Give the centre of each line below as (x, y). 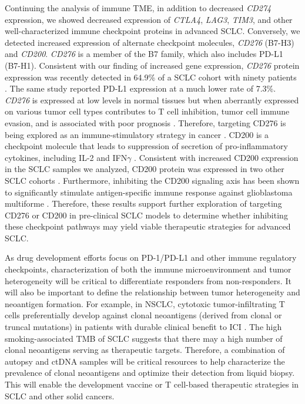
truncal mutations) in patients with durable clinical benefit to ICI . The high (143, 327)
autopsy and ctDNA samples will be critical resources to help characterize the (145, 361)
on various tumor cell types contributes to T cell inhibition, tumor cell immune (147, 111)
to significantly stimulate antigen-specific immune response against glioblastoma (149, 192)
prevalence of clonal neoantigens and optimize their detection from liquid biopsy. (150, 373)
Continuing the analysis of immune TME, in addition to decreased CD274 (138, 8)
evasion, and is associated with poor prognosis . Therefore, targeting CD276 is (145, 122)
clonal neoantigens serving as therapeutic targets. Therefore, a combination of (145, 350)
